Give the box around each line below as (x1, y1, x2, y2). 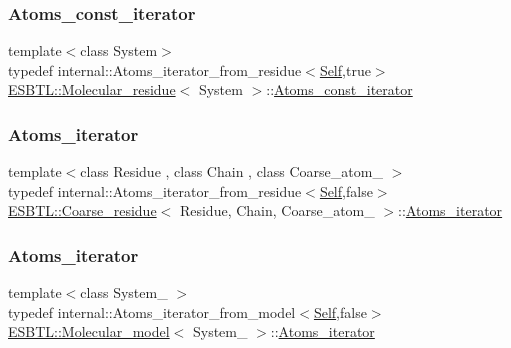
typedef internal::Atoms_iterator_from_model (8, 301, 296, 322)
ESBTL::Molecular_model (8, 321, 170, 342)
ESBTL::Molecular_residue (8, 79, 176, 100)
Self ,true (319, 59, 371, 80)
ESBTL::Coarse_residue (8, 200, 157, 221)
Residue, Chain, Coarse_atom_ (179, 200, 375, 221)
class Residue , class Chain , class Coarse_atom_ (80, 161, 383, 182)
